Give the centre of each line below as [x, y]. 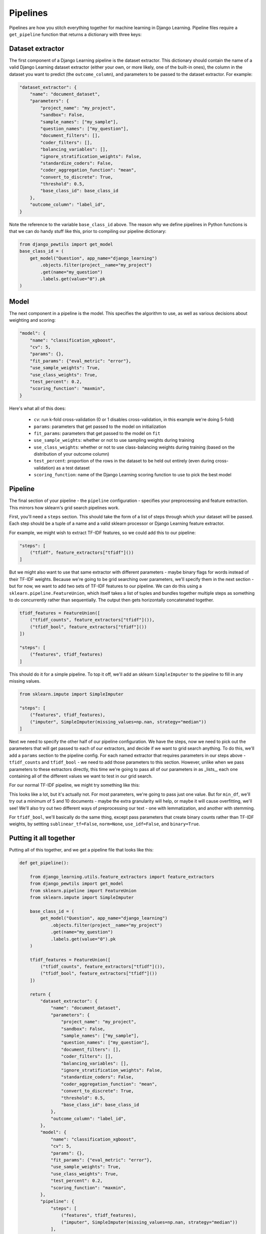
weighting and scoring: [33, 320]
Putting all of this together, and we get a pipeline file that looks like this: [81, 850]
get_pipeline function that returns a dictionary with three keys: [75, 34]
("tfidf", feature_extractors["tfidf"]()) [82, 553]
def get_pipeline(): [44, 863]
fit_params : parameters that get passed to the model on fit [97, 433]
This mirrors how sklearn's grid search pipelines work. [64, 507]
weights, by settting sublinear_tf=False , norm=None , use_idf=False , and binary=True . [105, 824]
